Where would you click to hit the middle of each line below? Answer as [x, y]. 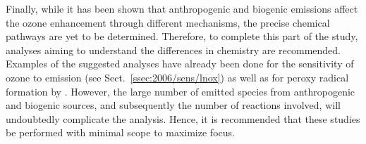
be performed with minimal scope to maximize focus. [120, 132]
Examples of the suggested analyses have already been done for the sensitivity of [180, 64]
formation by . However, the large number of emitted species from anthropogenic [181, 91]
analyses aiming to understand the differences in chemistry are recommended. [173, 50]
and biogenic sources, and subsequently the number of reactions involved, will [173, 105]
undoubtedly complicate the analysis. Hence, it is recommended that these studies [183, 118]
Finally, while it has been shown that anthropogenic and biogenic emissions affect [182, 8]
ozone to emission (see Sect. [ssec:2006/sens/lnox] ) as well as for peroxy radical [177, 77]
